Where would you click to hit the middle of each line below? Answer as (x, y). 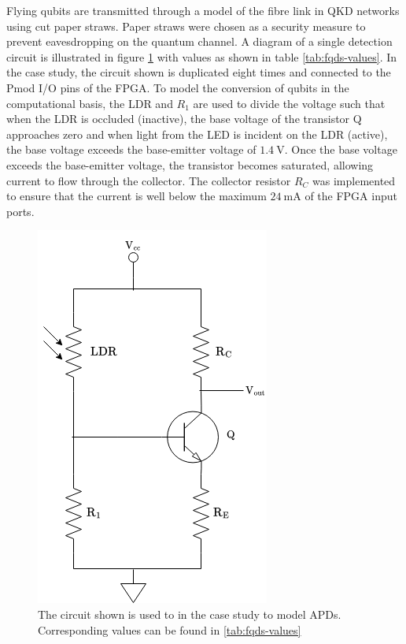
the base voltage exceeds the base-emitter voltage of (131, 149)
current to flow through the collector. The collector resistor (149, 180)
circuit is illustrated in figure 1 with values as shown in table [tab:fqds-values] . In (202, 56)
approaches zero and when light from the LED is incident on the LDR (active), (197, 134)
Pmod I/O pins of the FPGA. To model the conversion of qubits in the (178, 87)
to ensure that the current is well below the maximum (137, 196)
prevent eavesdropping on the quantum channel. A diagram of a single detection (199, 41)
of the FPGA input (351, 196)
